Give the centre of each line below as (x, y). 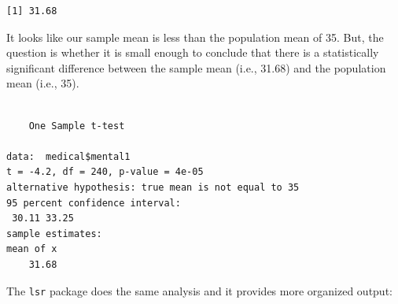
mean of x (32, 249)
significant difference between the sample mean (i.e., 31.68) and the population (196, 67)
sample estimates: (54, 234)
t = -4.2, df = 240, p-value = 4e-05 (105, 172)
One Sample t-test (77, 126)
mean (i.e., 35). (43, 83)
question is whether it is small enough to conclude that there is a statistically (193, 52)
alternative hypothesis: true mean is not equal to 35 (153, 187)
